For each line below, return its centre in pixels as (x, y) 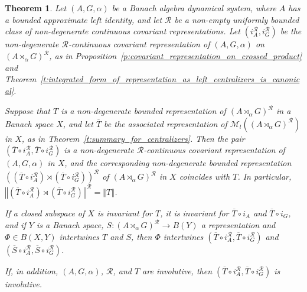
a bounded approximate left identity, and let (84, 19)
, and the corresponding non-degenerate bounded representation (178, 163)
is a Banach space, (70, 225)
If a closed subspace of (45, 212)
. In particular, (264, 176)
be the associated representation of (166, 123)
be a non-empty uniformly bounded (237, 19)
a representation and (238, 225)
